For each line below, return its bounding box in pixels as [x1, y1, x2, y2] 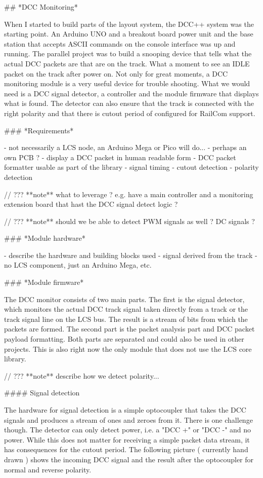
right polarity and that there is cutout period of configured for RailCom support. [4, 107, 255, 118]
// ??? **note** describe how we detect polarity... [4, 370, 159, 381]
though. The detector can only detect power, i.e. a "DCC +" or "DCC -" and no [4, 424, 251, 435]
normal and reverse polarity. [4, 464, 92, 474]
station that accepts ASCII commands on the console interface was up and [4, 38, 236, 49]
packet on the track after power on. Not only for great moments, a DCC [4, 68, 228, 79]
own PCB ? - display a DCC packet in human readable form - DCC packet [4, 152, 236, 162]
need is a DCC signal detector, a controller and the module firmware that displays [4, 88, 259, 98]
